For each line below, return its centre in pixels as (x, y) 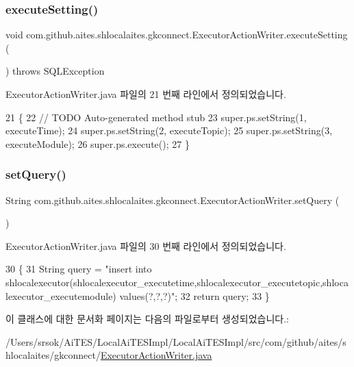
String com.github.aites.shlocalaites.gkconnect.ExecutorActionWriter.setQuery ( (173, 200)
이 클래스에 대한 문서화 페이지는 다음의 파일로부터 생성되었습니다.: (147, 319)
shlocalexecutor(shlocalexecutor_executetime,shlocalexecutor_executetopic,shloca (177, 282)
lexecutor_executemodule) (61, 295)
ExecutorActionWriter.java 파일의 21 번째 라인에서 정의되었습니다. (146, 94)
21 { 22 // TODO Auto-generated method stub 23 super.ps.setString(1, (156, 117)
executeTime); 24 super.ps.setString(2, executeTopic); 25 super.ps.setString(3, (169, 130)
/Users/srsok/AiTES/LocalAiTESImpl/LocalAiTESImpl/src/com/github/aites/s (176, 341)
